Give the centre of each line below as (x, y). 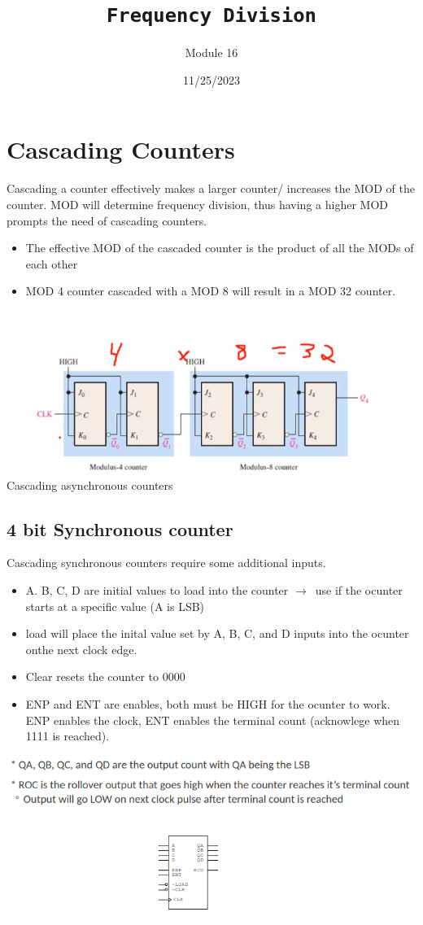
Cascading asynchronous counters (90, 484)
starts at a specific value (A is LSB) (115, 606)
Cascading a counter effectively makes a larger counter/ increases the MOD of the (211, 188)
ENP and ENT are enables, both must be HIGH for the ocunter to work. (208, 704)
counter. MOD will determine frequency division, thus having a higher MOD (197, 204)
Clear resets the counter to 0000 (105, 676)
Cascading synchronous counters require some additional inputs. (166, 563)
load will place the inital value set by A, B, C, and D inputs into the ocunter (217, 633)
